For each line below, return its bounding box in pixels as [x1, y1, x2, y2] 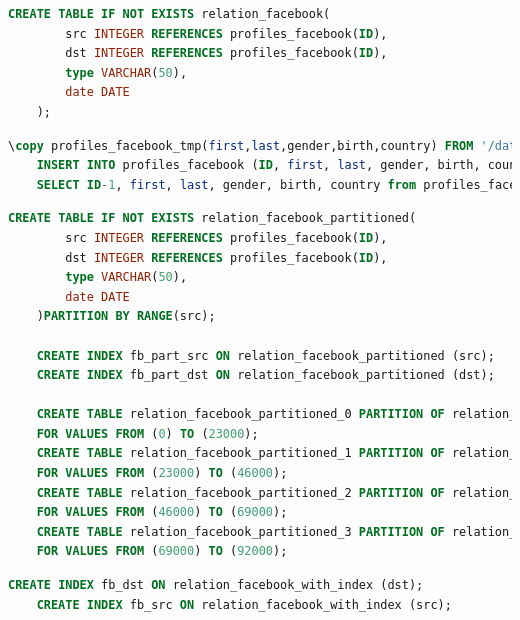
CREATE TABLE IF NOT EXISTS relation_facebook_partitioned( [8, 211, 417, 226]
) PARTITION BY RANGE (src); [36, 309, 216, 324]
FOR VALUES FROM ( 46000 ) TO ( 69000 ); [36, 505, 288, 520]
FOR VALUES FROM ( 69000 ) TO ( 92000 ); [36, 544, 288, 559]
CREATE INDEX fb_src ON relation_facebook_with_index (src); [36, 597, 452, 612]
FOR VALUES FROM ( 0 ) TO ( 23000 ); [36, 426, 259, 441]
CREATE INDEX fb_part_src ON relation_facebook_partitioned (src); [36, 348, 495, 363]
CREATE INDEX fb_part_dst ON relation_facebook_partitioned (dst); [36, 368, 495, 383]
